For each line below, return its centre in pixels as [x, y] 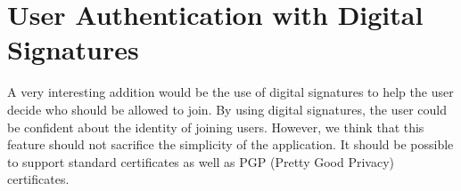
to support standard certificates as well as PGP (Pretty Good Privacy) [201, 161]
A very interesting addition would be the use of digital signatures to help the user [230, 92]
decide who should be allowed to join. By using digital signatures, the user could [227, 109]
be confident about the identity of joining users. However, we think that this [216, 127]
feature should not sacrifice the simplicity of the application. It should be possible [230, 144]
